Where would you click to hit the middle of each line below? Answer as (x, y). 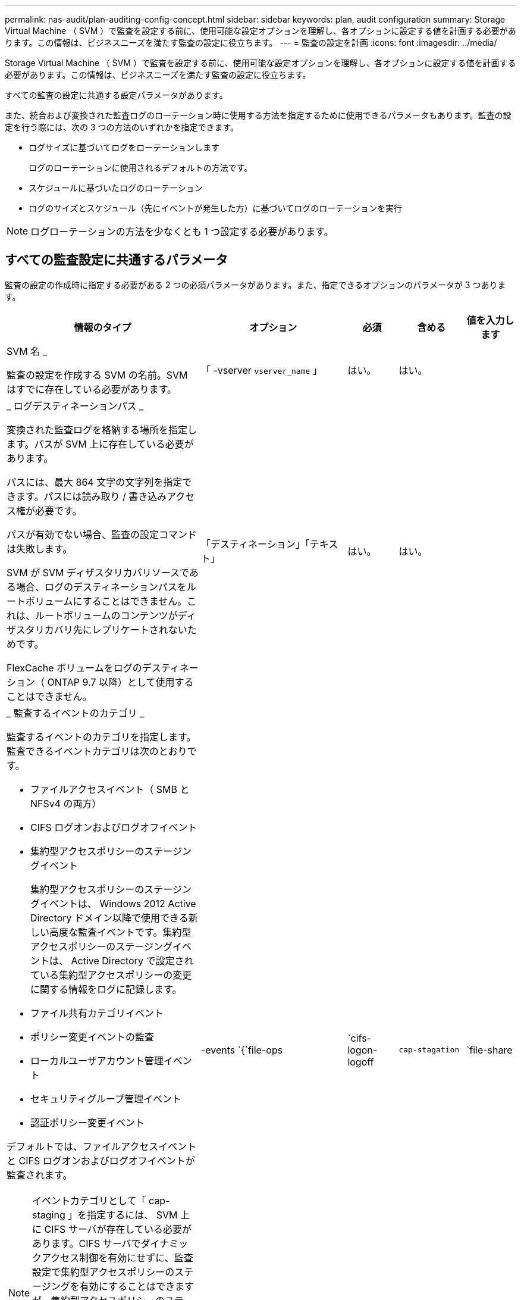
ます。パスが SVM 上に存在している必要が (100, 444)
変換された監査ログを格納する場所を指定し (102, 429)
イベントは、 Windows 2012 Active (118, 903)
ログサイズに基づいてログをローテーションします (124, 147)
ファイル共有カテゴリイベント (97, 1013)
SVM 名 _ (27, 351)
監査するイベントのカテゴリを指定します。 (101, 737)
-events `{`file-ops (242, 1050)
